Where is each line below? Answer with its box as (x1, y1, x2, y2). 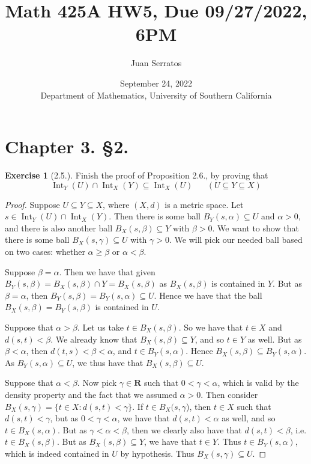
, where (103, 198, 130, 210)
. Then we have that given (59, 265, 155, 278)
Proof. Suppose (5, 198, 60, 210)
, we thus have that (72, 356, 143, 368)
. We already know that (50, 332, 137, 345)
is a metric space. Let (165, 198, 244, 210)
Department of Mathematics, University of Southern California (40, 88, 272, 101)
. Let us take (77, 320, 124, 333)
